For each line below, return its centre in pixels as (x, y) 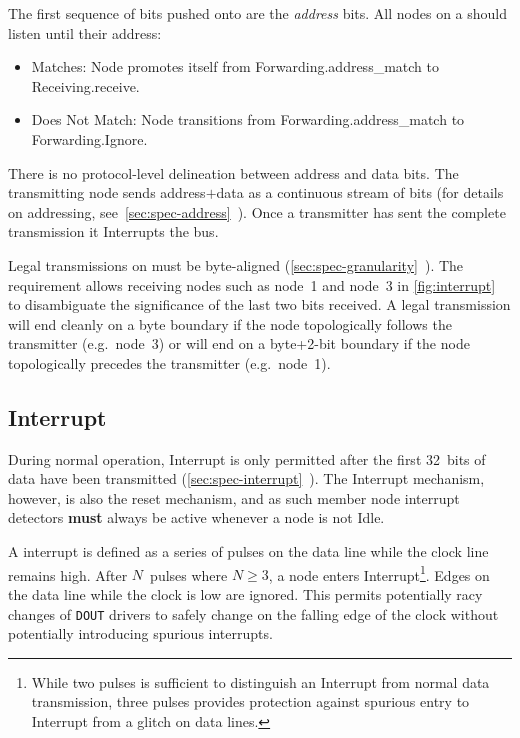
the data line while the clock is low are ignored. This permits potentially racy (245, 593)
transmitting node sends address (107, 192)
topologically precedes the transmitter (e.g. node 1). (169, 362)
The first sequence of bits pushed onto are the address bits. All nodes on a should (258, 13)
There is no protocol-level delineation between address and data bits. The (233, 172)
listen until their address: (85, 32)
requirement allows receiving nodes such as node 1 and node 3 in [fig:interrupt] (252, 284)
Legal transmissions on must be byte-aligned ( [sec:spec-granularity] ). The (236, 264)
